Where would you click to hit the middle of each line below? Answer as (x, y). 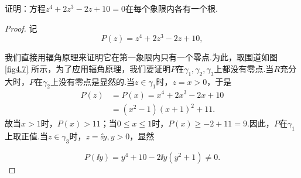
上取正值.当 (26, 136)
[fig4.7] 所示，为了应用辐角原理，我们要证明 (88, 68)
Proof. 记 (21, 28)
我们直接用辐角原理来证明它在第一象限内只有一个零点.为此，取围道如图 (141, 57)
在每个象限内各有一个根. (171, 8)
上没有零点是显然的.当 (92, 81)
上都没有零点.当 (244, 68)
